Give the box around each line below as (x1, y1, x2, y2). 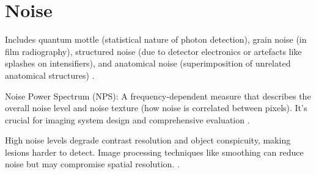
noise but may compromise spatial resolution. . (5, 158, 180, 170)
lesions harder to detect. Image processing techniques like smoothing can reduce (5, 145, 304, 158)
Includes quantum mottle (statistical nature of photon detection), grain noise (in (5, 33, 307, 46)
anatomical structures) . (5, 68, 95, 81)
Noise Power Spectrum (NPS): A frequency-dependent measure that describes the (5, 89, 311, 102)
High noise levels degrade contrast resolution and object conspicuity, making (5, 134, 291, 147)
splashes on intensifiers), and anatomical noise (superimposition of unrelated (5, 57, 291, 70)
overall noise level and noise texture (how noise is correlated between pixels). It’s (5, 101, 307, 114)
